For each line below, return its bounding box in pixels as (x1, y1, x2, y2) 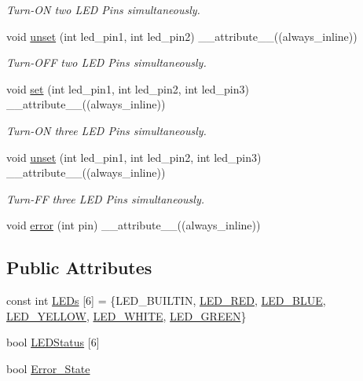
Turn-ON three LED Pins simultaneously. (6, 122, 207, 138)
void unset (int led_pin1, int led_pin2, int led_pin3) (6, 148, 262, 165)
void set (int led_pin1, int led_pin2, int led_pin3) (6, 80, 249, 97)
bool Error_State (6, 360, 90, 376)
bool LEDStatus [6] (6, 334, 100, 350)
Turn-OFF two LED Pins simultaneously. (6, 54, 207, 71)
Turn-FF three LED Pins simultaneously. (6, 190, 205, 207)
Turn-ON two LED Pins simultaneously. (6, 2, 200, 17)
